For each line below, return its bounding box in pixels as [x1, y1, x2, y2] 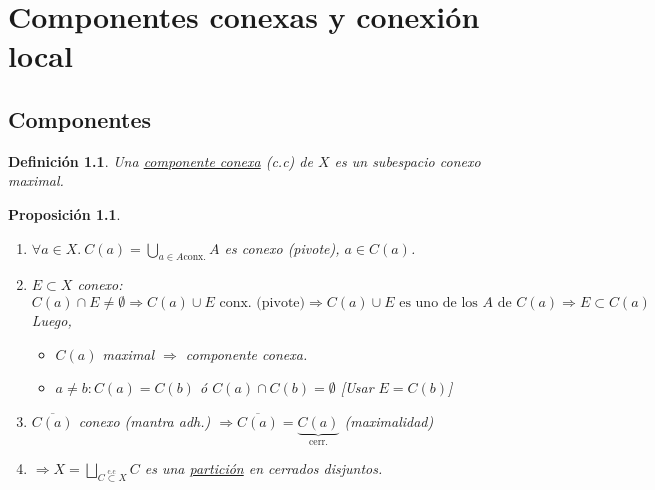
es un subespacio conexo [334, 150, 481, 171]
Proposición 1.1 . [8, 203, 121, 224]
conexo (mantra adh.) [78, 410, 211, 431]
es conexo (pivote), [224, 237, 340, 258]
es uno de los [399, 295, 478, 310]
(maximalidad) [344, 410, 434, 431]
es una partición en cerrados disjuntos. [144, 458, 383, 479]
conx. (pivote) [219, 295, 305, 310]
